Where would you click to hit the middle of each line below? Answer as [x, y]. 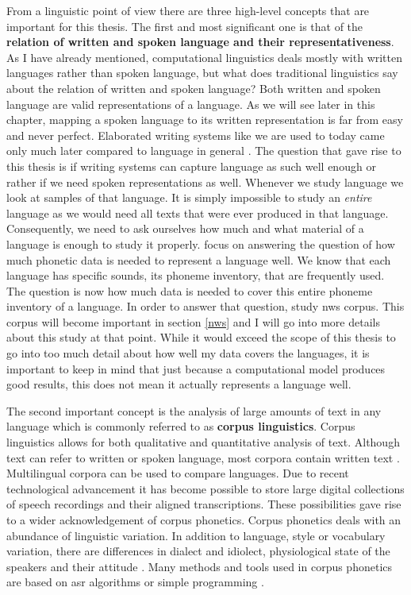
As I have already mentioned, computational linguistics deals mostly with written [205, 57]
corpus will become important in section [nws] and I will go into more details [193, 321]
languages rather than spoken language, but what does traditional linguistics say [202, 73]
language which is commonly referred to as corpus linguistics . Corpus [181, 426]
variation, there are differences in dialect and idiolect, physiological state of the [198, 551]
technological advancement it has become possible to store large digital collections [205, 488]
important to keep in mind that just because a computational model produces [196, 368]
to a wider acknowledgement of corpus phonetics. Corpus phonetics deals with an [204, 520]
